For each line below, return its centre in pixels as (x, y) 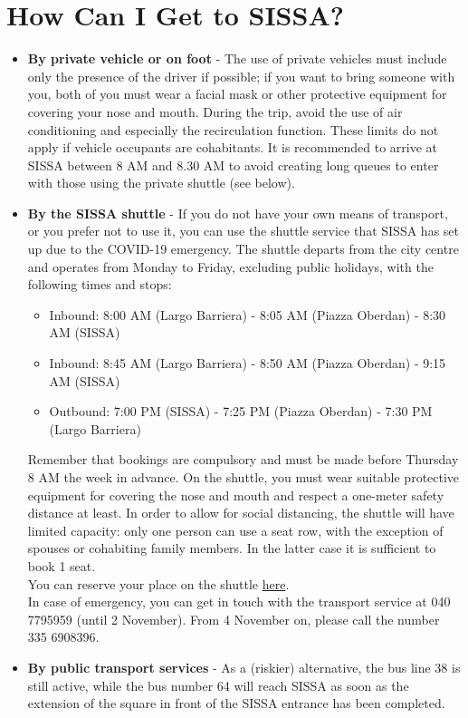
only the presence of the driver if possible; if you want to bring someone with (241, 76)
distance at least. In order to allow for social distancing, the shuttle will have (241, 513)
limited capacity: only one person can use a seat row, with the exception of (235, 530)
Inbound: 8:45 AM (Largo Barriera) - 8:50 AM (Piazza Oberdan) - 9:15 (248, 363)
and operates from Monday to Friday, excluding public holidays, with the (230, 266)
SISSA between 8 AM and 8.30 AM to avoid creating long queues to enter (233, 165)
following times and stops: (100, 284)
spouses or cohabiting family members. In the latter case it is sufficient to (232, 548)
